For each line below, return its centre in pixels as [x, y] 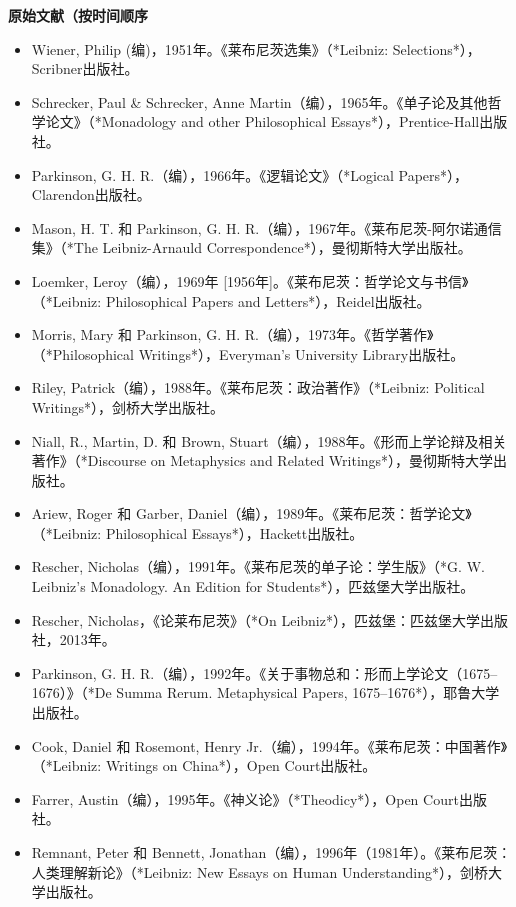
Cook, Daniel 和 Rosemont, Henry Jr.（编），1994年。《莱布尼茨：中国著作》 [269, 745]
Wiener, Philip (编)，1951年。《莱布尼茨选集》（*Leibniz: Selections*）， [256, 48]
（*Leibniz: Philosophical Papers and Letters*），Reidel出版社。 [231, 300]
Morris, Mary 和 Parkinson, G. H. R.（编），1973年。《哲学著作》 [232, 334]
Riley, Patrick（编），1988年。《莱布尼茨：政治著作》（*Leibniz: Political [258, 387]
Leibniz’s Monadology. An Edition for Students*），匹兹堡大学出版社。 [253, 586]
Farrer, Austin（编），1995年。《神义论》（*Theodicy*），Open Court [245, 798]
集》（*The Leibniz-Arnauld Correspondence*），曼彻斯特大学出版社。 [251, 247]
